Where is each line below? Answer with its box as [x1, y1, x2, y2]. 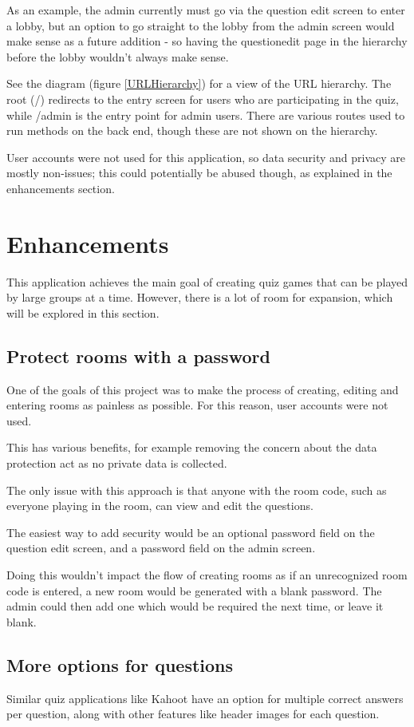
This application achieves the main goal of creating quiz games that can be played [6, 273, 408, 290]
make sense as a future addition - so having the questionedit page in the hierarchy [6, 33, 408, 49]
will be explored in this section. [6, 304, 160, 321]
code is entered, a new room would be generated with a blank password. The [6, 582, 382, 599]
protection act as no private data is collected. [6, 455, 227, 472]
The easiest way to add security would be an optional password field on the [6, 524, 375, 540]
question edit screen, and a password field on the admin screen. [6, 539, 316, 556]
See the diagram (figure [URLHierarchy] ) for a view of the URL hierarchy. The [6, 75, 392, 92]
